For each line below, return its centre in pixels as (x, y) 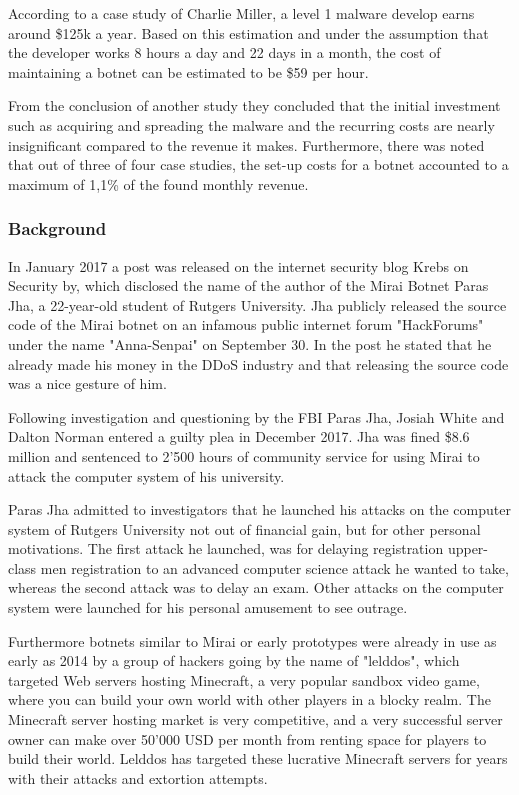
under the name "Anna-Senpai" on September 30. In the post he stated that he (250, 343)
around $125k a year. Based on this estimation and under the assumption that (248, 32)
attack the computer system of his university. (146, 475)
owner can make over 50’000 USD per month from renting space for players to (247, 738)
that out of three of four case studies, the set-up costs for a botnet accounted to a (258, 164)
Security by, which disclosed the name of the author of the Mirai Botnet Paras (248, 285)
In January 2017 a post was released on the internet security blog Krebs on (238, 265)
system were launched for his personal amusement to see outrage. (208, 607)
